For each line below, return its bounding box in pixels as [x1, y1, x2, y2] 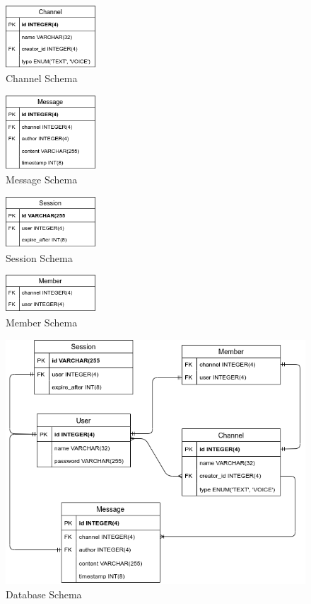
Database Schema [6, 586, 82, 601]
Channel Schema [6, 71, 78, 86]
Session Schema [6, 250, 73, 265]
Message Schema [6, 172, 78, 187]
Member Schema [6, 315, 78, 330]
